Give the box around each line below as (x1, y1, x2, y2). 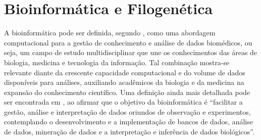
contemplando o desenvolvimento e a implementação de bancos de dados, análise (4, 116, 253, 127)
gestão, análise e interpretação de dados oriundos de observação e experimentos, (4, 106, 251, 117)
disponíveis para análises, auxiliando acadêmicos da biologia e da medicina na (4, 77, 244, 87)
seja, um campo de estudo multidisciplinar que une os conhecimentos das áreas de (4, 47, 257, 58)
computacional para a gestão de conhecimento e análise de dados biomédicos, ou (4, 37, 252, 48)
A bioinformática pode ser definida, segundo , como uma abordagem (4, 27, 216, 38)
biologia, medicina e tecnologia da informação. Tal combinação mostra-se (4, 57, 230, 67)
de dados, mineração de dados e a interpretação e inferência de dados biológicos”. (4, 126, 254, 137)
